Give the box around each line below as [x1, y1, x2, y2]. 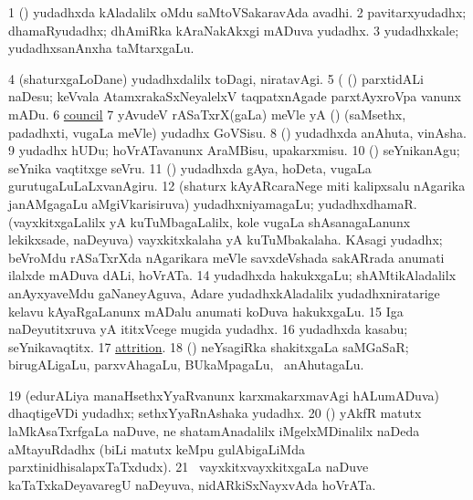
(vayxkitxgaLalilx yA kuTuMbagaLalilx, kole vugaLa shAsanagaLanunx [8, 212, 411, 231]
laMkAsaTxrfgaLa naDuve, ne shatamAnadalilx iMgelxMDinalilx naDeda [8, 422, 420, 441]
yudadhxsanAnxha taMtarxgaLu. [8, 38, 194, 57]
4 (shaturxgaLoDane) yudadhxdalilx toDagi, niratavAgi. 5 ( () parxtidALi [8, 68, 424, 88]
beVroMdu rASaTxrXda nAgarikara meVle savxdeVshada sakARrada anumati [8, 247, 445, 266]
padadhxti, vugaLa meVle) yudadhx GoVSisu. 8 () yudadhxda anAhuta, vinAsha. [8, 122, 467, 141]
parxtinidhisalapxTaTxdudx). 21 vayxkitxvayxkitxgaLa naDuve [8, 457, 369, 476]
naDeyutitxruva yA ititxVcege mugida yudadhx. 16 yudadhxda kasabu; [8, 319, 408, 339]
